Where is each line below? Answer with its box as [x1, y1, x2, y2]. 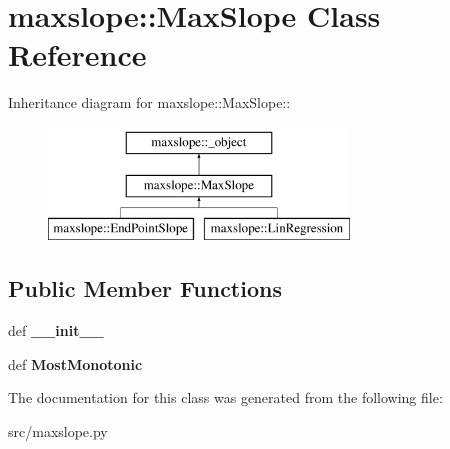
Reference [8, 34, 147, 75]
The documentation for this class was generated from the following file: [8, 387, 443, 408]
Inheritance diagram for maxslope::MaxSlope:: [8, 92, 291, 113]
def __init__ [8, 320, 104, 341]
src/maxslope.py [8, 420, 108, 441]
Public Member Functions [8, 273, 282, 304]
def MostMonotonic [8, 353, 143, 374]
